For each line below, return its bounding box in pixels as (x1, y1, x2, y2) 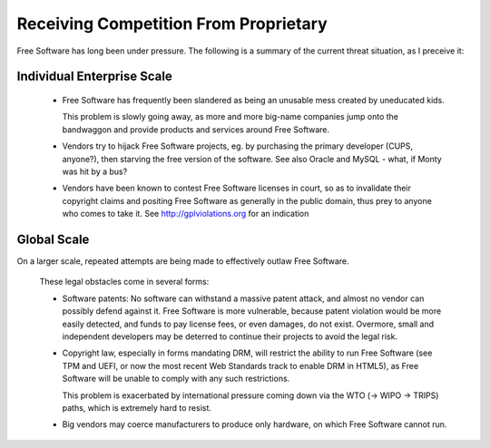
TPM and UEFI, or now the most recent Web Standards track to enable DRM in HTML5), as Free (62, 360, 419, 371)
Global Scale (16, 231, 90, 247)
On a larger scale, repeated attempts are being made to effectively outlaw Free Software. (16, 255, 349, 267)
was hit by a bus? (62, 166, 128, 177)
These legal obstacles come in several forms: (39, 277, 210, 287)
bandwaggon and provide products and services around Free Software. (62, 123, 330, 135)
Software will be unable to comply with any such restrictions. (62, 373, 290, 385)
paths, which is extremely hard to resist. (62, 402, 212, 413)
